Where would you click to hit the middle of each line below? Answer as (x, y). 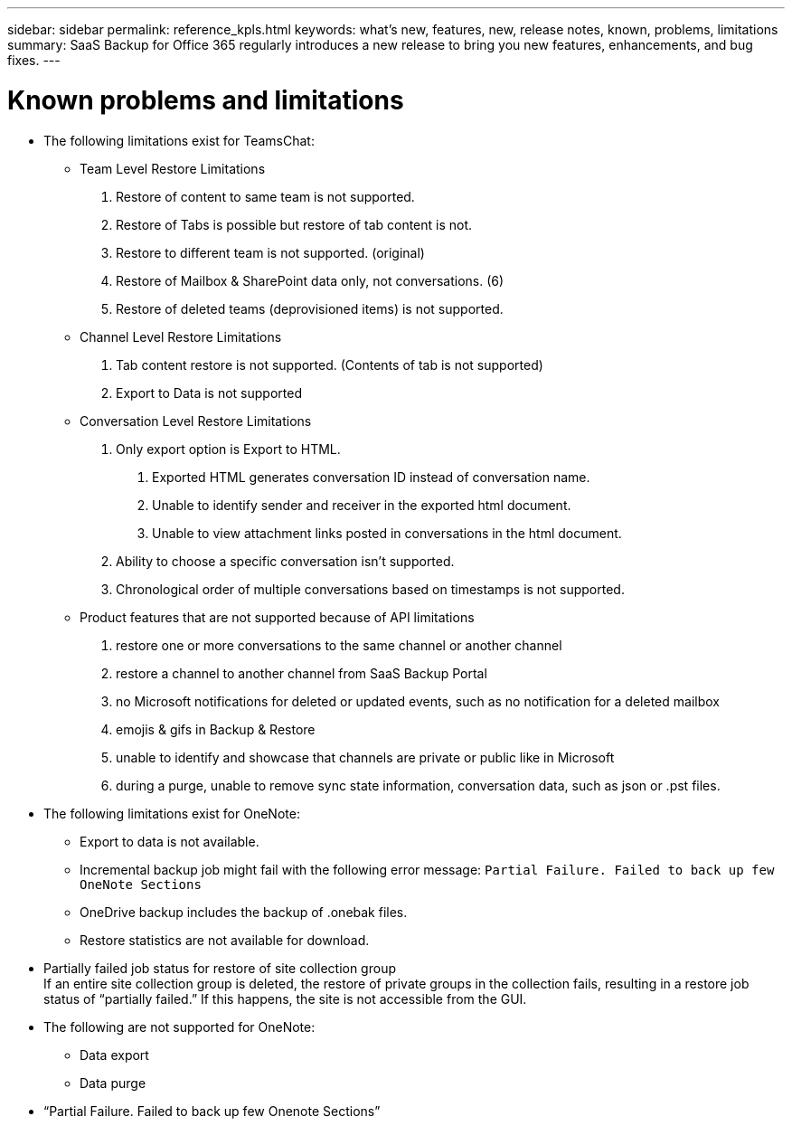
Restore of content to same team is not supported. (265, 196)
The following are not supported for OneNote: (179, 1027)
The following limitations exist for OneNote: (172, 813)
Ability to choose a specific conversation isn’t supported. (285, 561)
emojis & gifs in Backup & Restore (216, 729)
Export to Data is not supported (209, 393)
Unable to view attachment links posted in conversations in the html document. (387, 533)
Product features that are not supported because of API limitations (277, 617)
